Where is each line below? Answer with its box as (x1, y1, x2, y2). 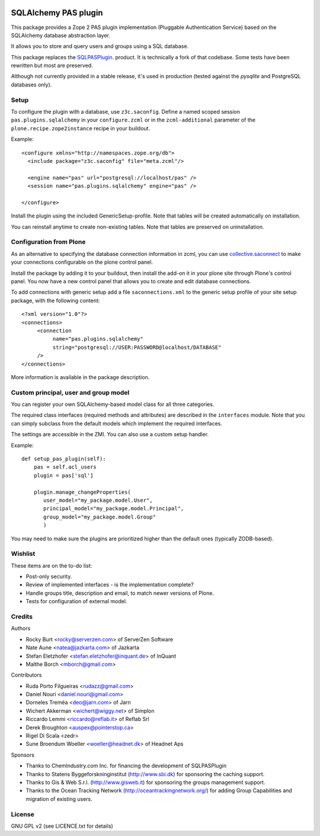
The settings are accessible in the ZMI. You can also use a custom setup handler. (11, 431, 209, 438)
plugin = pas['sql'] (33, 472, 94, 479)
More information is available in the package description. (11, 373, 150, 380)
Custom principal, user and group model (11, 388, 130, 396)
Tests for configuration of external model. (25, 598, 127, 605)
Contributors (11, 671, 42, 678)
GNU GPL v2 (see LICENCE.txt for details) (11, 822, 114, 829)
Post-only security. (25, 573, 72, 580)
